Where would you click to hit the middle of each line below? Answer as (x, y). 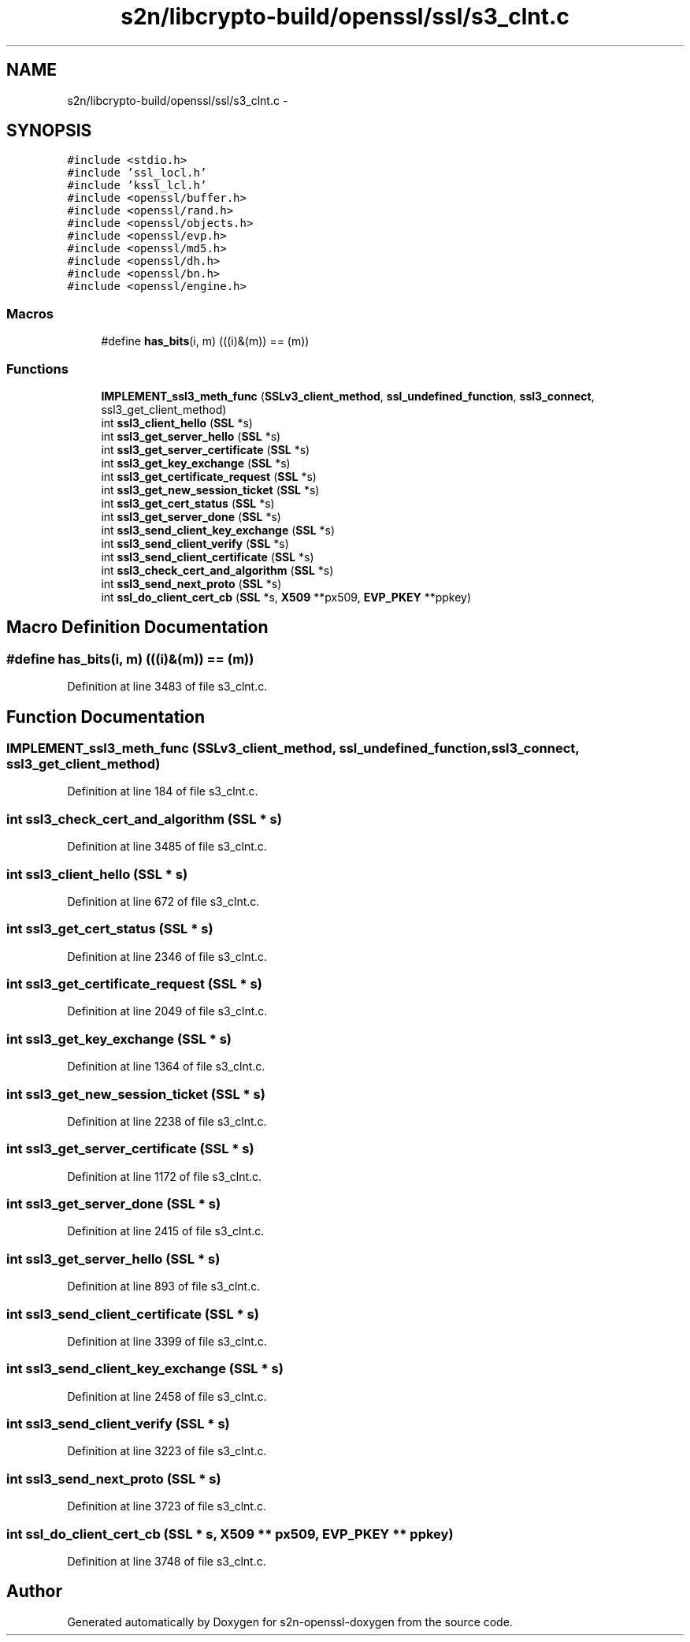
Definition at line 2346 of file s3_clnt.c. (167, 956)
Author (34, 1592)
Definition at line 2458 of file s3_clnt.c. (167, 1396)
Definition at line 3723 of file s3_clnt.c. (167, 1506)
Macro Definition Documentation (137, 627)
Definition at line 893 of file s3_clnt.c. (164, 1286)
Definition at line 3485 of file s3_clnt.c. (167, 847)
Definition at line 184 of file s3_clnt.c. (163, 791)
